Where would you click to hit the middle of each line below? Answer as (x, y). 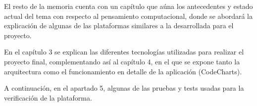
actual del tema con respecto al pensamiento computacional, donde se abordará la (128, 16)
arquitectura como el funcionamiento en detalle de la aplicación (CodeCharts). (123, 71)
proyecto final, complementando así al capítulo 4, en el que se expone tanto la (122, 61)
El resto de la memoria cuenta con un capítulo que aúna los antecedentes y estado (128, 6)
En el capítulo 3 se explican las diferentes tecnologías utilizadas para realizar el (124, 52)
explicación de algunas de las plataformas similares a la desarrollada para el (119, 26)
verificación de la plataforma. (48, 97)
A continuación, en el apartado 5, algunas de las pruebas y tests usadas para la (124, 88)
